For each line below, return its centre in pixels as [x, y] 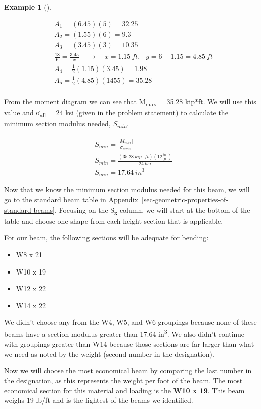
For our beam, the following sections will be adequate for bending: [106, 237]
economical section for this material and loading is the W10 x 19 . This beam [124, 390]
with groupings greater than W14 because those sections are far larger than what [129, 344]
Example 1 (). [28, 7]
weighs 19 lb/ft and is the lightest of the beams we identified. [99, 400]
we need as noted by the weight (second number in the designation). [109, 353]
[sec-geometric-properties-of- [185, 200]
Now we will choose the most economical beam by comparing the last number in [128, 370]
